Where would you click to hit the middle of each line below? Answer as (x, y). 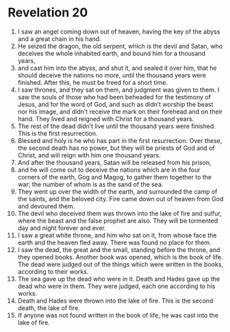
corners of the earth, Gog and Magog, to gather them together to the (114, 177)
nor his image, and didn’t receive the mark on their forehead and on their (120, 112)
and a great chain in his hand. (59, 38)
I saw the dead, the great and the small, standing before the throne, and (119, 250)
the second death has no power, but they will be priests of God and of (116, 148)
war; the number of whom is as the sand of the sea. (90, 184)
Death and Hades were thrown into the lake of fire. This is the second (115, 301)
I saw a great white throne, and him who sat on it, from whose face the (117, 235)
